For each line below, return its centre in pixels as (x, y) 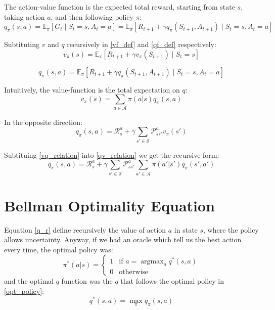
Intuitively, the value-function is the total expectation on (92, 89)
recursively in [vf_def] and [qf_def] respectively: (142, 44)
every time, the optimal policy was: (59, 249)
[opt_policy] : (24, 291)
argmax (152, 261)
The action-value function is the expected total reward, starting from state (120, 7)
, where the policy (231, 229)
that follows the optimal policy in (172, 281)
